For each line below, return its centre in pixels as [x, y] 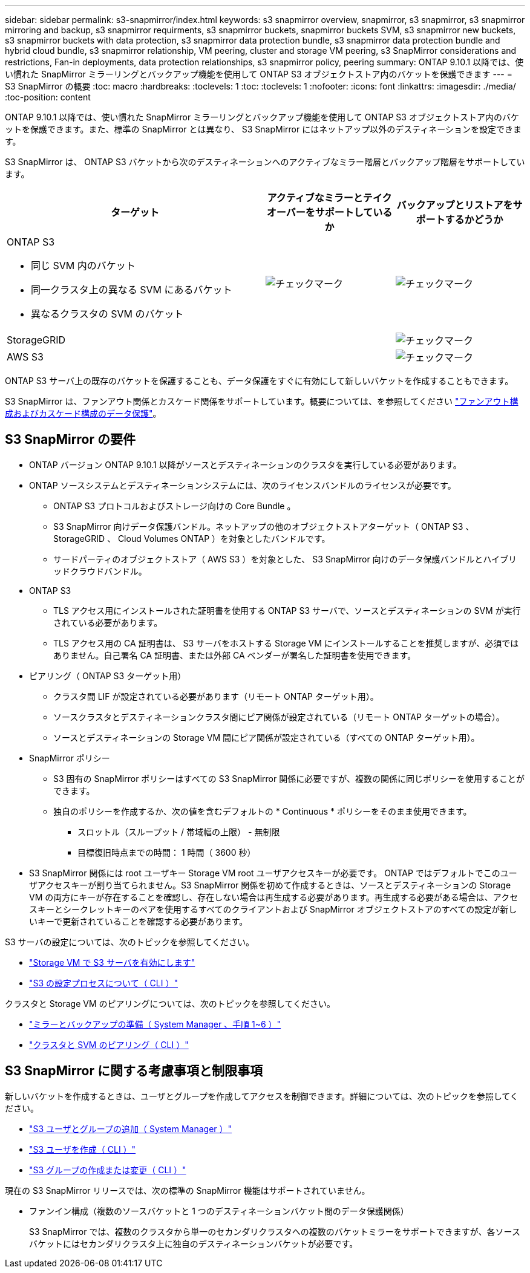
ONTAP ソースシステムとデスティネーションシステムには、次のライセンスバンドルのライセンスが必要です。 [243, 485]
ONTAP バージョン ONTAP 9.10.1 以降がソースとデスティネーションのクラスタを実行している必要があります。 [245, 464]
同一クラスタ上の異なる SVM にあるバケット [132, 290]
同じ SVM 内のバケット [83, 265]
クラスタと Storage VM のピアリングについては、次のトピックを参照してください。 [170, 1003]
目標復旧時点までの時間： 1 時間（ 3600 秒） [167, 852]
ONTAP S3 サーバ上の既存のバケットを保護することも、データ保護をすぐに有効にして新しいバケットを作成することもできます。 [259, 381]
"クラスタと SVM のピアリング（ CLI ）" [109, 1044]
